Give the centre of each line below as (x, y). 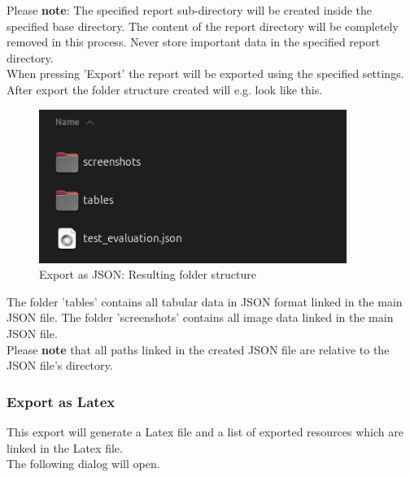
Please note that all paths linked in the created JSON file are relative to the (198, 349)
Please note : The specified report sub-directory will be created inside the (189, 10)
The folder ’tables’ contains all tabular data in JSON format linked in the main (205, 301)
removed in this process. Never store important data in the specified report (194, 42)
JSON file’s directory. (60, 365)
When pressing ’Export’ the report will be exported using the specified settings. (205, 74)
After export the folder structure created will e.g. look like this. (165, 89)
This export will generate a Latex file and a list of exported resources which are (205, 431)
